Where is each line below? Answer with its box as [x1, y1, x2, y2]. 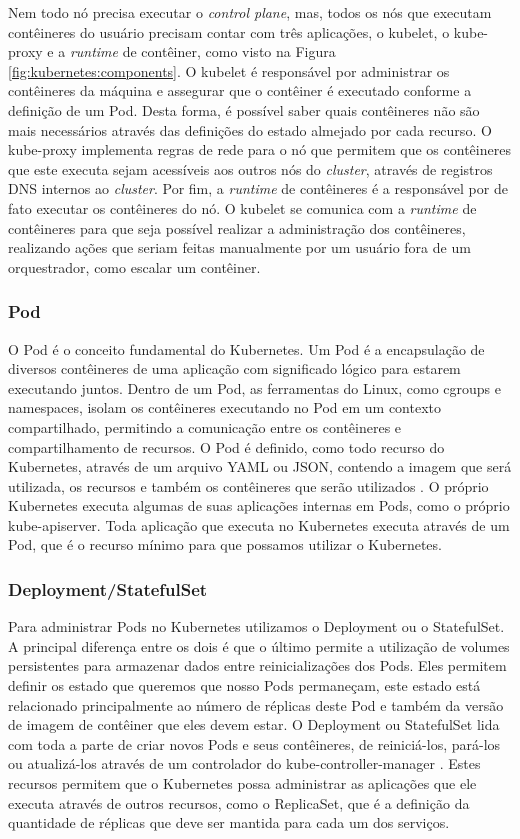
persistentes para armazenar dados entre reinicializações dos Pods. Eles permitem [8, 655, 507, 676]
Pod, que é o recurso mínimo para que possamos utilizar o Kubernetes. [8, 534, 442, 555]
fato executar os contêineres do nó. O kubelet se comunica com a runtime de [8, 197, 477, 218]
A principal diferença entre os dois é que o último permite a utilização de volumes [8, 635, 510, 656]
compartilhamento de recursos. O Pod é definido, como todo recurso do [8, 436, 445, 457]
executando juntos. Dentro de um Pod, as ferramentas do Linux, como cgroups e [8, 377, 501, 398]
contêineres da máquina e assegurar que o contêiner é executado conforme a [8, 80, 472, 101]
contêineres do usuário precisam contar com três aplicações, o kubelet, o [8, 21, 450, 42]
